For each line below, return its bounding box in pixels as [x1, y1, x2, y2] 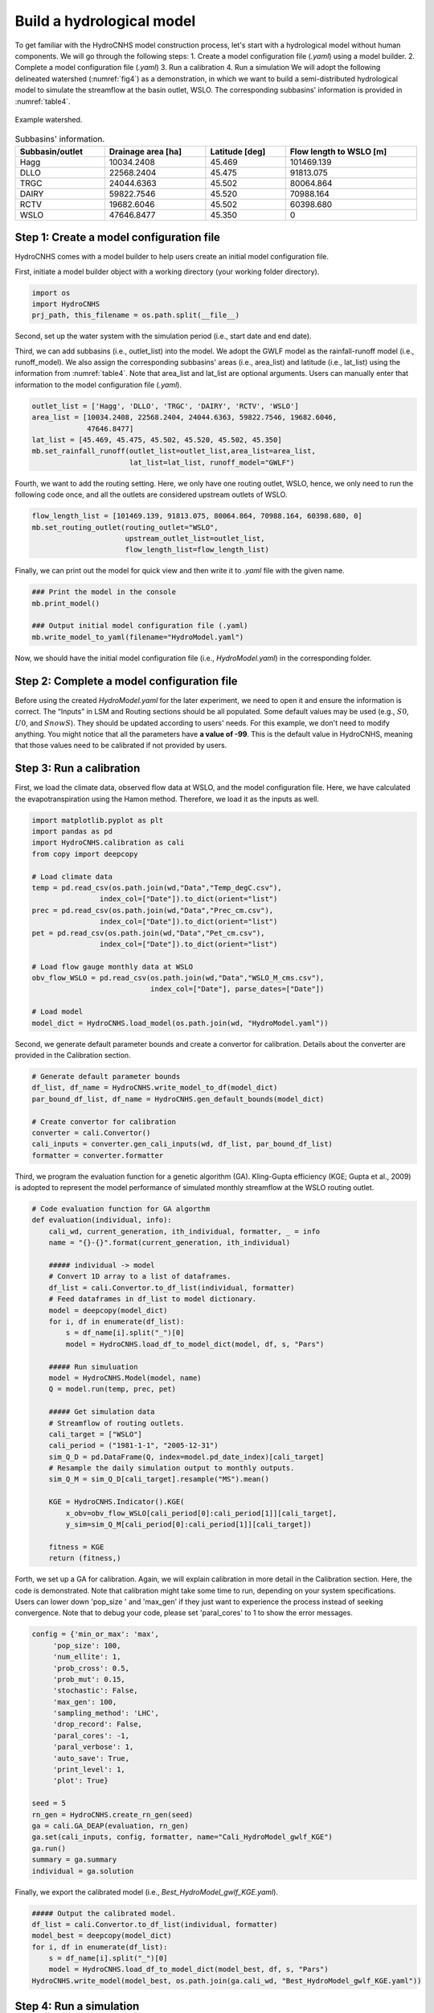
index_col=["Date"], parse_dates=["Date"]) [149, 985, 325, 994]
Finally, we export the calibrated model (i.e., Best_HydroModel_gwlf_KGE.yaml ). [14, 1887, 279, 1896]
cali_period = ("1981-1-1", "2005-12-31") [48, 1441, 219, 1450]
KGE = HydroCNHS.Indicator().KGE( [48, 1498, 185, 1507]
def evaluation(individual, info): [31, 1216, 172, 1225]
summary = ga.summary [31, 1855, 117, 1864]
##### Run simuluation [48, 1362, 138, 1371]
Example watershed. [14, 114, 83, 124]
